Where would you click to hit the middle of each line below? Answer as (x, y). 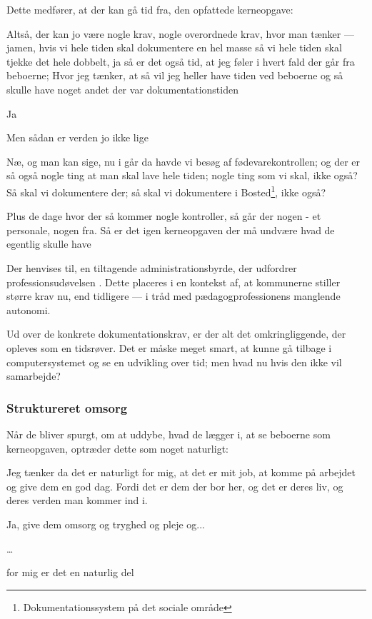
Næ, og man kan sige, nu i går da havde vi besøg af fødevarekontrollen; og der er (184, 161)
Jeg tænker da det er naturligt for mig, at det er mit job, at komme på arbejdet (181, 472)
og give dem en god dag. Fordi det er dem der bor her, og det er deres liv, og (175, 486)
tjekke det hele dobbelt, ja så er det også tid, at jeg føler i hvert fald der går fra (181, 61)
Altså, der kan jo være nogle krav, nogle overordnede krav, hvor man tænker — (180, 33)
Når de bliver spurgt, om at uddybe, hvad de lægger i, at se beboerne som (169, 434)
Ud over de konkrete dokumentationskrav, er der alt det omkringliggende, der (176, 334)
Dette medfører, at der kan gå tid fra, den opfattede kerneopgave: (150, 9)
